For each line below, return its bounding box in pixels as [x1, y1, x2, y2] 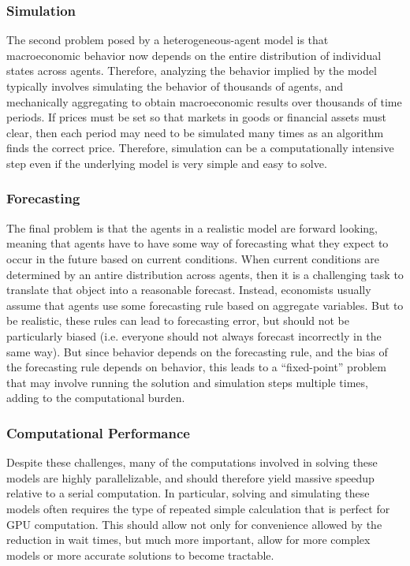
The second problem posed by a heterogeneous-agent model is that [6, 32, 329, 48]
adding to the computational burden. [6, 389, 185, 406]
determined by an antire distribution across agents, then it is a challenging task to [6, 266, 404, 282]
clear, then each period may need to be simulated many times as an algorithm [6, 124, 384, 140]
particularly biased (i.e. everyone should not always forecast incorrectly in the [6, 327, 382, 344]
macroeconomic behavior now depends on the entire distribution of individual [6, 47, 382, 63]
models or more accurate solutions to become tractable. [6, 546, 274, 563]
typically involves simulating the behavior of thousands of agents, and [6, 78, 344, 94]
